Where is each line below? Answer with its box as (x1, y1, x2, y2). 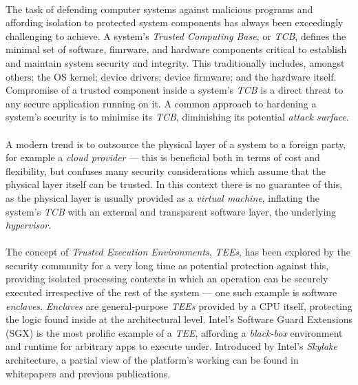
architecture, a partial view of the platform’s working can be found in (6, 353, 299, 367)
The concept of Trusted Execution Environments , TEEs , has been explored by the (6, 244, 350, 259)
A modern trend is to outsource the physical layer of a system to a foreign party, (6, 136, 346, 151)
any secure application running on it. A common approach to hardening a (6, 96, 317, 110)
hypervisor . (6, 218, 52, 232)
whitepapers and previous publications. (6, 366, 171, 380)
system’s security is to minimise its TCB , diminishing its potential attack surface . (6, 110, 349, 124)
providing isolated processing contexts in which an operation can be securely (6, 271, 328, 286)
